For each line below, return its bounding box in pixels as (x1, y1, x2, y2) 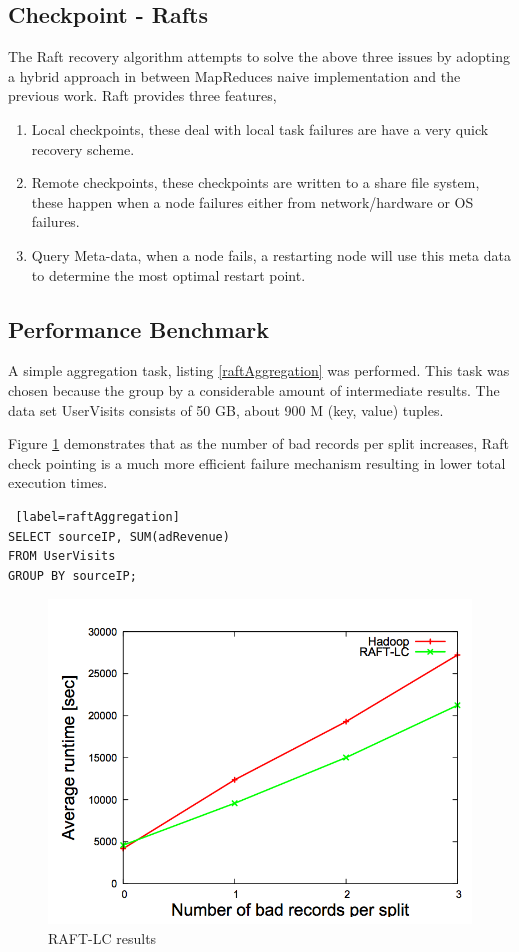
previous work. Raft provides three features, (8, 85, 277, 106)
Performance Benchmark (8, 313, 270, 344)
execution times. (8, 472, 108, 493)
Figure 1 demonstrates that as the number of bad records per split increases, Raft (8, 433, 509, 454)
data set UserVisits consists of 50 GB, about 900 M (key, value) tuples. (8, 399, 444, 420)
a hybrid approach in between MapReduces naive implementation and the (8, 65, 461, 86)
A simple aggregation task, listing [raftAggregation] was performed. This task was (8, 360, 510, 381)
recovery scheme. (31, 138, 135, 159)
